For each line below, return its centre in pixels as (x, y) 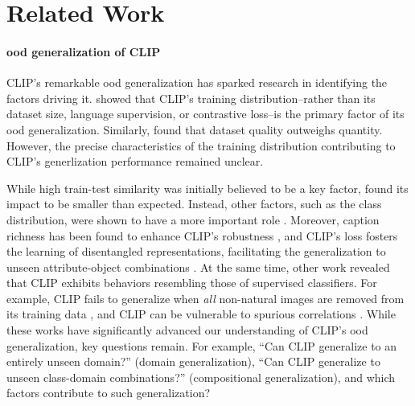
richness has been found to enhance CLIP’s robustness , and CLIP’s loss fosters (202, 235)
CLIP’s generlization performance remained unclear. (135, 161)
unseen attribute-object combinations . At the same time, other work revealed (198, 267)
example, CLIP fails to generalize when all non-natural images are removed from (205, 298)
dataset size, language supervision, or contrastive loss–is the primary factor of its (205, 114)
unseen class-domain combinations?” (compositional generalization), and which (201, 377)
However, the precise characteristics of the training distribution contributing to (201, 145)
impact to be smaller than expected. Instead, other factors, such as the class (194, 204)
